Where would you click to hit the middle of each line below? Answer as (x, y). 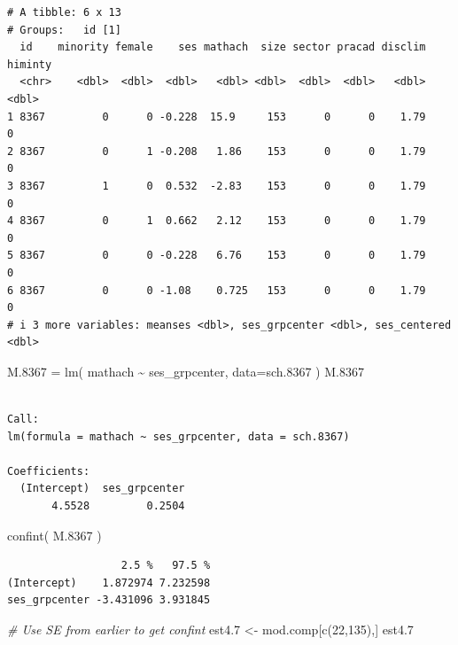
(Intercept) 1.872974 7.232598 (109, 583)
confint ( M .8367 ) (54, 535)
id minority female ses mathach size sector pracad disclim (223, 47)
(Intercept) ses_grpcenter (102, 489)
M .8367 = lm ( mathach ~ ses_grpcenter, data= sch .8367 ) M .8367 (186, 371)
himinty (30, 64)
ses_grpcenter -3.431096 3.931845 (109, 600)
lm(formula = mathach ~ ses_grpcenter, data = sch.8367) (179, 436)
